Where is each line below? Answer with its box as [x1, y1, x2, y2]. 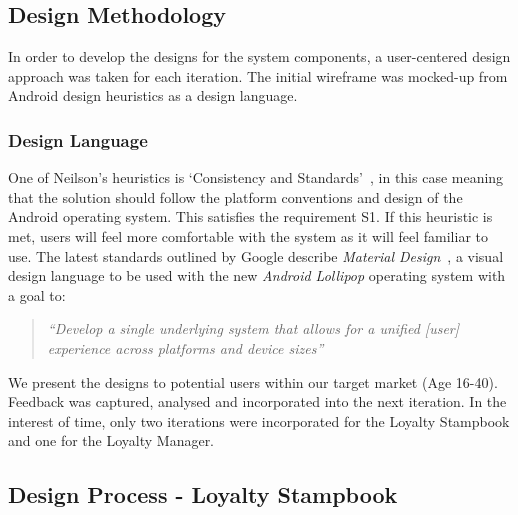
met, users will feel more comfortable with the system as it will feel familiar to [8, 225, 488, 246]
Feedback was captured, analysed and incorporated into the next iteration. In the [8, 391, 507, 412]
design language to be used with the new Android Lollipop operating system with [8, 265, 506, 286]
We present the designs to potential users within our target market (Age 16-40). [8, 371, 498, 392]
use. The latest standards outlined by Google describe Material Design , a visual [8, 245, 504, 266]
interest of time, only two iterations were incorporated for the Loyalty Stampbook [8, 410, 510, 431]
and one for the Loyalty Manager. [8, 430, 215, 451]
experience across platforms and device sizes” [47, 337, 324, 358]
